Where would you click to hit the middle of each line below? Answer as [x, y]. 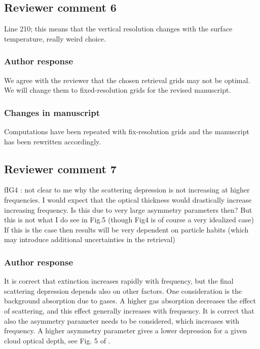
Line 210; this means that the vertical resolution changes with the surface [118, 29]
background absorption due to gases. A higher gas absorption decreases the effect [130, 301]
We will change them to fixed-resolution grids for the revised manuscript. [118, 90]
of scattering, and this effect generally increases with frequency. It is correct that [129, 310]
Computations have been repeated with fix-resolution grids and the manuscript [127, 131]
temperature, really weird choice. [55, 38]
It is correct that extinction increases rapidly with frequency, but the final [119, 281]
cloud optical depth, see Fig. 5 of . [57, 340]
